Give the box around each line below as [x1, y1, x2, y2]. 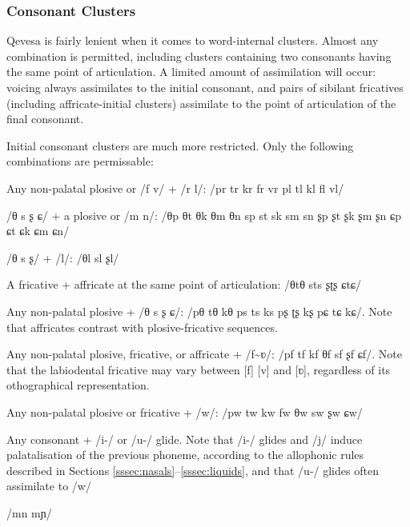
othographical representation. [6, 377, 150, 393]
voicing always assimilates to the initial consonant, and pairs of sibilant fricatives [6, 79, 404, 95]
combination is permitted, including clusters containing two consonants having [6, 47, 392, 64]
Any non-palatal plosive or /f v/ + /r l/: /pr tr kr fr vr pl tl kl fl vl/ [6, 179, 344, 196]
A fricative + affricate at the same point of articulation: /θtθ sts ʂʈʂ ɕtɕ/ [6, 276, 362, 293]
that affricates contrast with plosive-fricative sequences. [6, 318, 278, 335]
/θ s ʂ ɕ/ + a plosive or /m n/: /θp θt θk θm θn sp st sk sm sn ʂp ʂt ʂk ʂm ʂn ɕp [6, 206, 402, 223]
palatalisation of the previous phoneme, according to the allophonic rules [6, 446, 364, 463]
